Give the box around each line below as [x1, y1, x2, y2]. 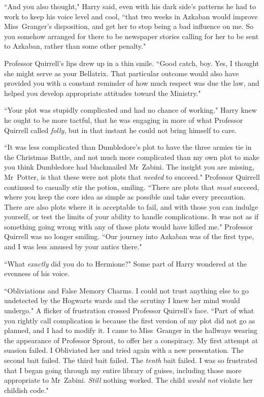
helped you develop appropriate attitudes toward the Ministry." [4, 87, 201, 98]
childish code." [4, 384, 49, 395]
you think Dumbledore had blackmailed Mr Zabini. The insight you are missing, [4, 161, 254, 172]
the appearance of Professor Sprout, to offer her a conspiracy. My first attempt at [4, 335, 258, 345]
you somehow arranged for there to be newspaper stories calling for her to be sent [4, 30, 259, 41]
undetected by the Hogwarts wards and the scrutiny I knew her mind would [4, 295, 240, 306]
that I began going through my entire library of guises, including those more [4, 365, 242, 375]
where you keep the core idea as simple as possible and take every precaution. [4, 191, 246, 202]
